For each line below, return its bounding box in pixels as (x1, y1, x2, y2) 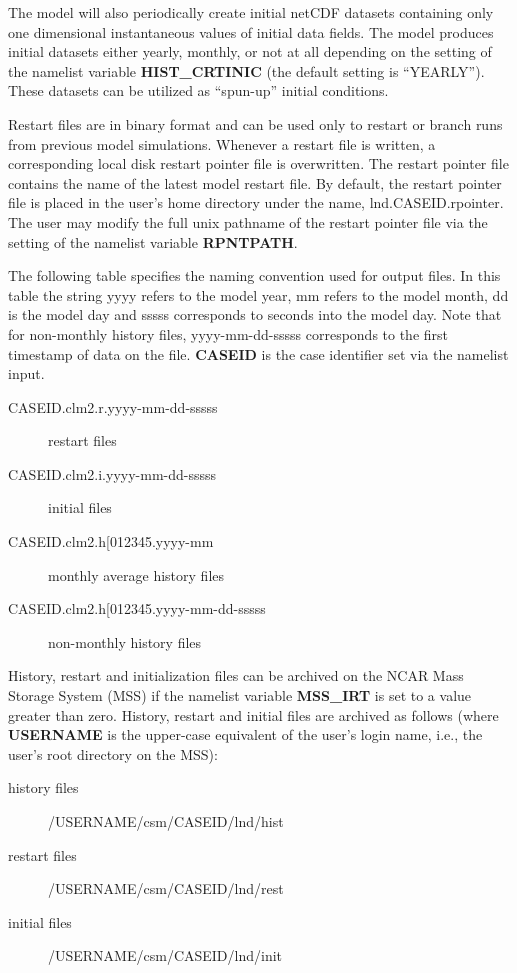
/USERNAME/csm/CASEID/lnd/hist (48, 811, 284, 831)
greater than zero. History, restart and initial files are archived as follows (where (8, 704, 499, 725)
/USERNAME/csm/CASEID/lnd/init (48, 945, 283, 966)
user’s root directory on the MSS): (8, 743, 218, 764)
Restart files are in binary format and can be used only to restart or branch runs (8, 113, 503, 134)
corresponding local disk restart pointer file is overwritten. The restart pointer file (8, 153, 509, 174)
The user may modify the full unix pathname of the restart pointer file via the (8, 211, 488, 232)
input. (8, 363, 45, 384)
